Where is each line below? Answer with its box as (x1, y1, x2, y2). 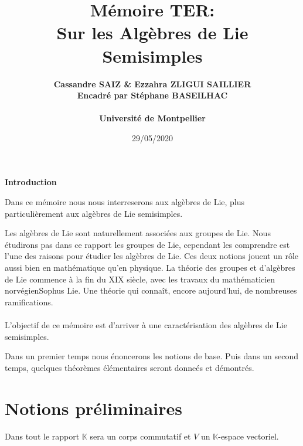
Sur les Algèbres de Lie (56, 21, 248, 45)
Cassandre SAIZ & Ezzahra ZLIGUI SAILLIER (53, 77, 251, 90)
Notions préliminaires (5, 396, 182, 420)
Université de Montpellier (99, 112, 206, 124)
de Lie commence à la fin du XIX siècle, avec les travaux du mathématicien (5, 273, 275, 285)
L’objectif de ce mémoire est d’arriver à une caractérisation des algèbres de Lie (5, 319, 287, 331)
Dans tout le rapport (5, 430, 80, 442)
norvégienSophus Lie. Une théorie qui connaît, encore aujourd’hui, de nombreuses (5, 284, 297, 297)
